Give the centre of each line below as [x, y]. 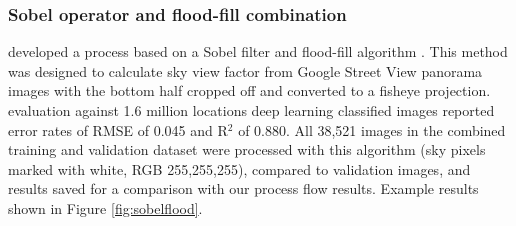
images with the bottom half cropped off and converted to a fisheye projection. [249, 90]
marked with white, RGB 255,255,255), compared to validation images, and [239, 168]
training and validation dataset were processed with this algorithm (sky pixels [247, 149]
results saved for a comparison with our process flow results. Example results [243, 188]
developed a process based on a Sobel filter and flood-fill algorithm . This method [258, 51]
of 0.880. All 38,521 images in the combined [372, 129]
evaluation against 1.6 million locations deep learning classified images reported [251, 110]
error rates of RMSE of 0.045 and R [118, 129]
